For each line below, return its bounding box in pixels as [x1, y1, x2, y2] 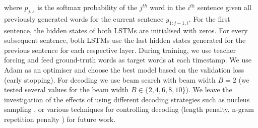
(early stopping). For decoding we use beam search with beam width [4, 74, 216, 85]
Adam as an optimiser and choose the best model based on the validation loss [4, 64, 244, 75]
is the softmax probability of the [37, 2, 138, 12]
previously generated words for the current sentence [4, 13, 164, 24]
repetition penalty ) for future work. [4, 113, 116, 124]
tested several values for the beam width [4, 84, 129, 95]
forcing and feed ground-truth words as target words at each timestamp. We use [4, 54, 251, 65]
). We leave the [185, 84, 232, 95]
